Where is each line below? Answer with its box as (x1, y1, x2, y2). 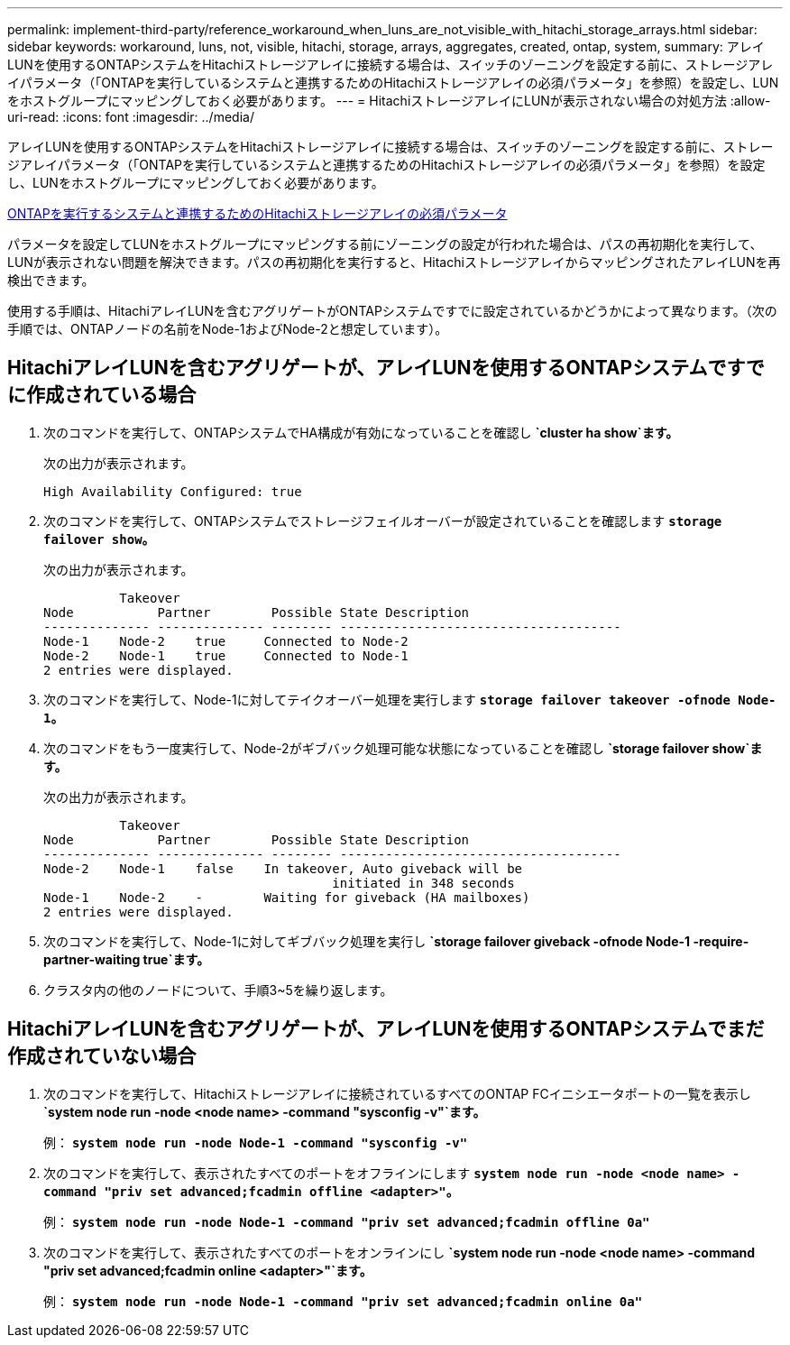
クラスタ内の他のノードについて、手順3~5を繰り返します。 (43, 981, 393, 998)
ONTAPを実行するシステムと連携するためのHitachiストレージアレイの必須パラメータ (7, 206, 508, 221)
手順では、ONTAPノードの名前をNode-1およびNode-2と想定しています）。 (7, 321, 448, 336)
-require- (693, 933, 749, 949)
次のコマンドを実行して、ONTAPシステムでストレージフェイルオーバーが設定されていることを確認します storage (43, 512, 722, 529)
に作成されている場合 (7, 383, 197, 407)
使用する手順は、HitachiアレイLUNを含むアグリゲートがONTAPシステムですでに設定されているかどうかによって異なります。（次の (7, 303, 777, 318)
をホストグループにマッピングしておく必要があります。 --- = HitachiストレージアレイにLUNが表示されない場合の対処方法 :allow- (7, 93, 771, 108)
